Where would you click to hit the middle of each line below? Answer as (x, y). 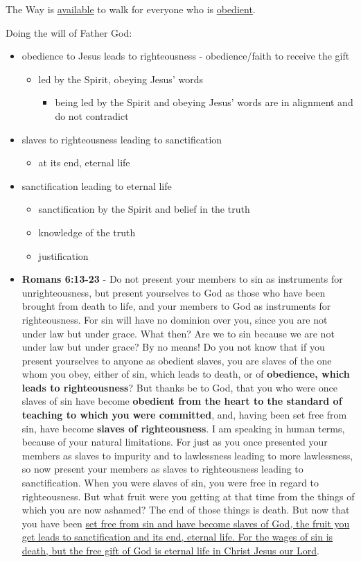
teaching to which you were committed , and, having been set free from (184, 415)
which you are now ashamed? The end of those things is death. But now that (186, 510)
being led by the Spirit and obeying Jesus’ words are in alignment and (204, 102)
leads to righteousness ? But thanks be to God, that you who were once (179, 387)
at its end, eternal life (84, 163)
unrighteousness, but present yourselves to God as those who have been (174, 292)
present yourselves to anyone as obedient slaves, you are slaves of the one (177, 360)
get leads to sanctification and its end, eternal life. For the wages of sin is (177, 537)
